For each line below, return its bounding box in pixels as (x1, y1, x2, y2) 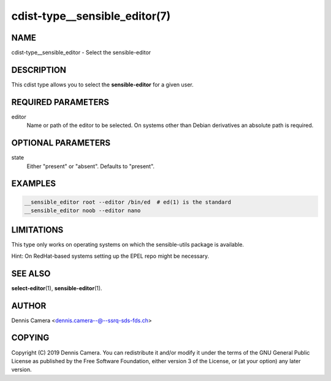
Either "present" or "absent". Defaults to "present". (26, 163, 155, 170)
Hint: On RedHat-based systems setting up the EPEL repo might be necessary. (11, 252, 210, 260)
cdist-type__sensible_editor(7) (11, 9, 171, 23)
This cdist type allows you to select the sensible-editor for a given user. (11, 80, 194, 88)
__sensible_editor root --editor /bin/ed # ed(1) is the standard (24, 198, 232, 206)
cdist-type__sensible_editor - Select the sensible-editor (11, 49, 151, 56)
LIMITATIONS (11, 225, 64, 236)
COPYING (11, 333, 50, 343)
